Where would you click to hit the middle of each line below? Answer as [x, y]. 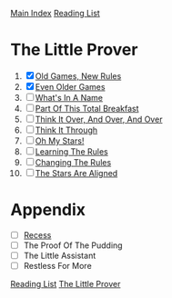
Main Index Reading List [56, 13]
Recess [37, 234]
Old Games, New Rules [78, 75]
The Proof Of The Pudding [73, 245]
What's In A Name [69, 97]
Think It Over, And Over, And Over [99, 119]
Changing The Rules [73, 162]
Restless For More [57, 266]
